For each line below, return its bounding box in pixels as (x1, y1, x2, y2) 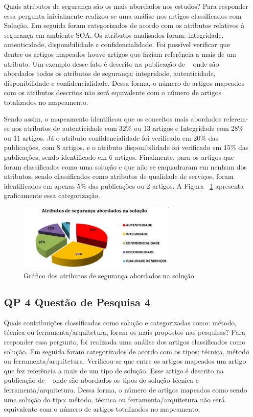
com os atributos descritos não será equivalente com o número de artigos (4, 87, 221, 98)
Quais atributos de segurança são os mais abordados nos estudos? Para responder (4, 1, 249, 11)
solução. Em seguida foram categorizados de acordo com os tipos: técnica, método (4, 346, 250, 356)
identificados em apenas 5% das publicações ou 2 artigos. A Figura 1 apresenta (4, 180, 244, 191)
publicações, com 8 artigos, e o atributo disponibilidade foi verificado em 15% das (4, 142, 249, 152)
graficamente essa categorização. (4, 190, 100, 200)
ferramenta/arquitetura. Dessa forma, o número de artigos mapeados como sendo (4, 384, 247, 394)
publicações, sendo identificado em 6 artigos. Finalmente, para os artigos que (4, 151, 234, 162)
